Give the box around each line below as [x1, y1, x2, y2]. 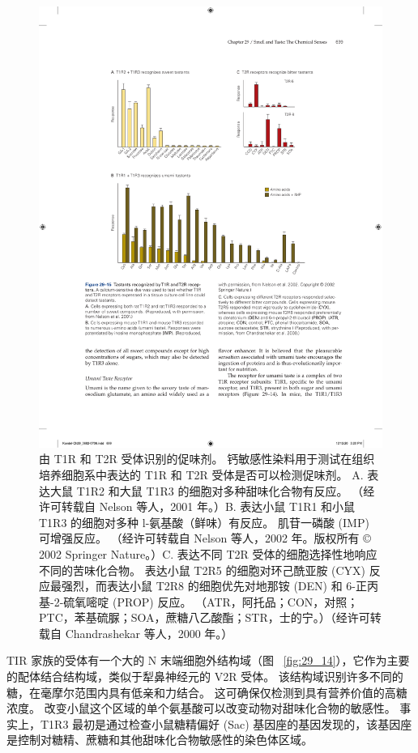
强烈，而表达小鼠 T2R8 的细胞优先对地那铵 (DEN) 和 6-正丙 [61, 577, 379, 594]
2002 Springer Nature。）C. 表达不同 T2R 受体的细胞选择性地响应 [39, 545, 377, 562]
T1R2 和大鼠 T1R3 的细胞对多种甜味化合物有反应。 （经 [76, 482, 375, 499]
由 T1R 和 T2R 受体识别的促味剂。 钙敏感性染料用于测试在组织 [39, 450, 375, 467]
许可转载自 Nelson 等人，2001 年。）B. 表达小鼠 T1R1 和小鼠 [39, 498, 356, 515]
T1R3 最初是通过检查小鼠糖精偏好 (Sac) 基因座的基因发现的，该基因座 [40, 715, 412, 732]
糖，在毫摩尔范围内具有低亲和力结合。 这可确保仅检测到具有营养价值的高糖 [6, 683, 407, 700]
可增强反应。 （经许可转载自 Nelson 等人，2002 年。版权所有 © [39, 530, 371, 547]
